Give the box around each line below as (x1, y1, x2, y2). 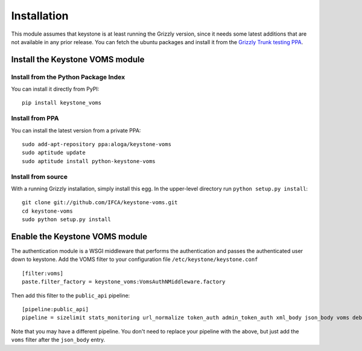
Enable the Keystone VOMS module (11, 231, 148, 242)
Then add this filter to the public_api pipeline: (11, 292, 130, 299)
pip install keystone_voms (22, 100, 102, 106)
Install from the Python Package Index (11, 72, 125, 81)
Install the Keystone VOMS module (11, 54, 145, 65)
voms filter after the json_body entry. (11, 336, 106, 344)
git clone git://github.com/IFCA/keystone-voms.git (22, 199, 178, 206)
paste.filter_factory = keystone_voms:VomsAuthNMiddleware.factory (22, 279, 226, 285)
